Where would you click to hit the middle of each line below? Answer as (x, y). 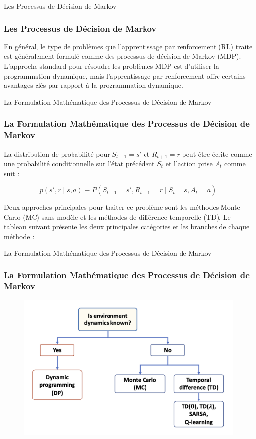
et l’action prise (189, 163)
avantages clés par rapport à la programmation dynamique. (93, 85)
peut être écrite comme (217, 153)
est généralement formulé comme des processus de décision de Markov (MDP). (123, 56)
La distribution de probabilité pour (57, 153)
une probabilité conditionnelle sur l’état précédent (79, 163)
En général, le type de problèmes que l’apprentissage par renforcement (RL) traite (128, 46)
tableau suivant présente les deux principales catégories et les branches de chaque (127, 226)
